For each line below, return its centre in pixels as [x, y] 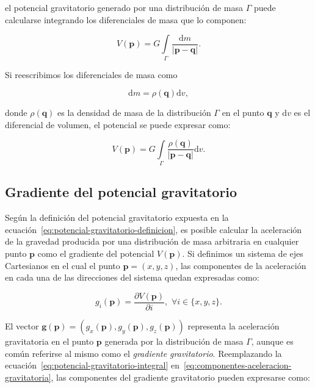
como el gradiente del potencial [96, 253]
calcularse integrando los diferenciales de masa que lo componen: [126, 19]
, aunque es [272, 341]
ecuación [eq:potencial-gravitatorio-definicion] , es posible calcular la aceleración [154, 229]
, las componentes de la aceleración [241, 265]
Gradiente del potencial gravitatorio [121, 192]
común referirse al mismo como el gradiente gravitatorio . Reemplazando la [143, 353]
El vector [22, 325]
